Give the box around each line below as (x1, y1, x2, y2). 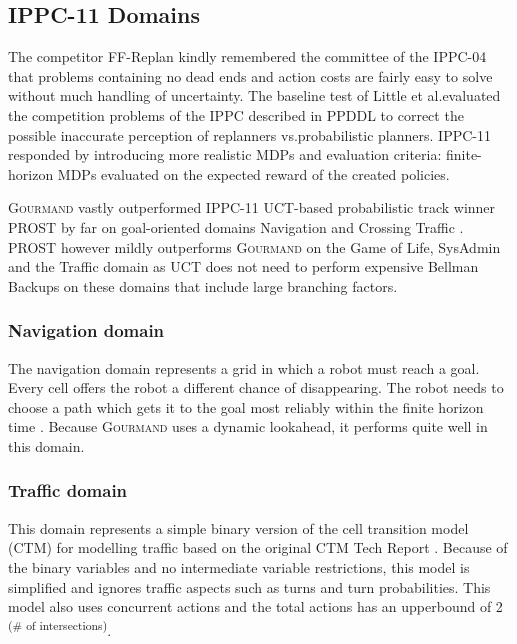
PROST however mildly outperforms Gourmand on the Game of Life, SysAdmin (8, 236, 501, 257)
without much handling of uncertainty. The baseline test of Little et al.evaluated (8, 85, 501, 106)
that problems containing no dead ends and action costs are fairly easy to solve (8, 65, 493, 86)
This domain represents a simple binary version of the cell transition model (8, 517, 469, 538)
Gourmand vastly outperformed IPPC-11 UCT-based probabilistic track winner (8, 197, 496, 218)
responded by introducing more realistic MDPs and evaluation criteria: (8, 144, 442, 165)
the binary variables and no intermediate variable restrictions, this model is (8, 556, 470, 577)
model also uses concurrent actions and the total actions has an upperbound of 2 (8, 596, 503, 617)
